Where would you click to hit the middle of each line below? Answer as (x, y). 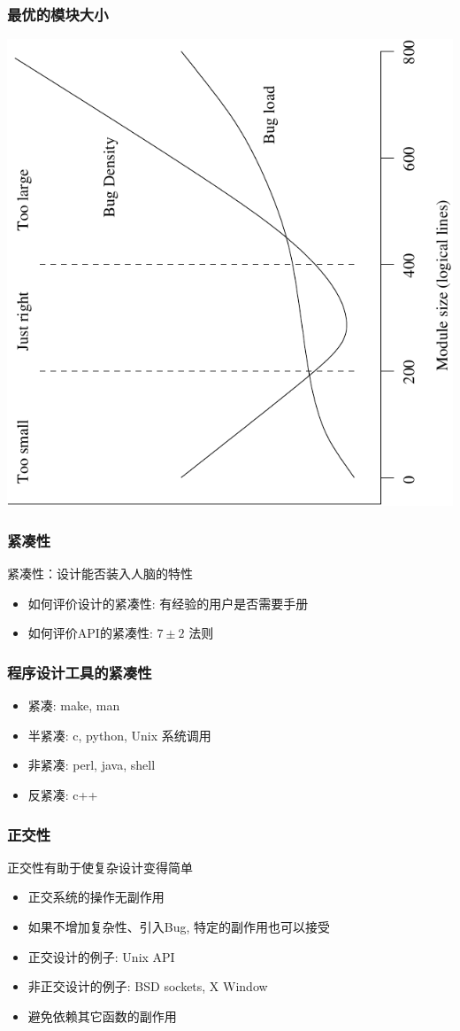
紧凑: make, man (74, 705)
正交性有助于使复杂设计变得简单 (100, 867)
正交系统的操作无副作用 (96, 897)
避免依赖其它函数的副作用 (102, 1015)
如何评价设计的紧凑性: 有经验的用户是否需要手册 (168, 603)
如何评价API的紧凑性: (90, 633)
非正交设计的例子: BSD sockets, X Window (148, 986)
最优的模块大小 (58, 14)
